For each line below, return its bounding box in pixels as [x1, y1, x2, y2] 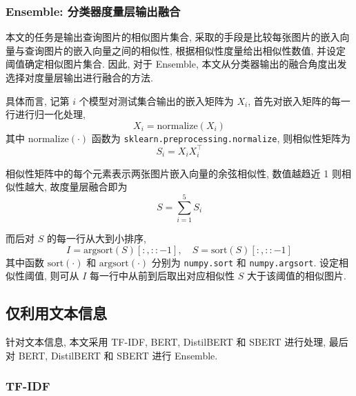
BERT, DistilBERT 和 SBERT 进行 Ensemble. [18, 348, 218, 362]
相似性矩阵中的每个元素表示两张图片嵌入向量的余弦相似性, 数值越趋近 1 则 [6, 166, 342, 180]
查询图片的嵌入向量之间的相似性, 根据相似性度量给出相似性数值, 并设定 [24, 43, 346, 57]
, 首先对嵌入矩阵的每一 [248, 93, 350, 108]
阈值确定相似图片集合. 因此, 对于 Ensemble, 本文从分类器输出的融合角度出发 [6, 57, 347, 71]
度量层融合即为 [59, 179, 128, 194]
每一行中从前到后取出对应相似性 [90, 268, 235, 283]
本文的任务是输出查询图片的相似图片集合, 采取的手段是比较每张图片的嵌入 [6, 30, 340, 44]
